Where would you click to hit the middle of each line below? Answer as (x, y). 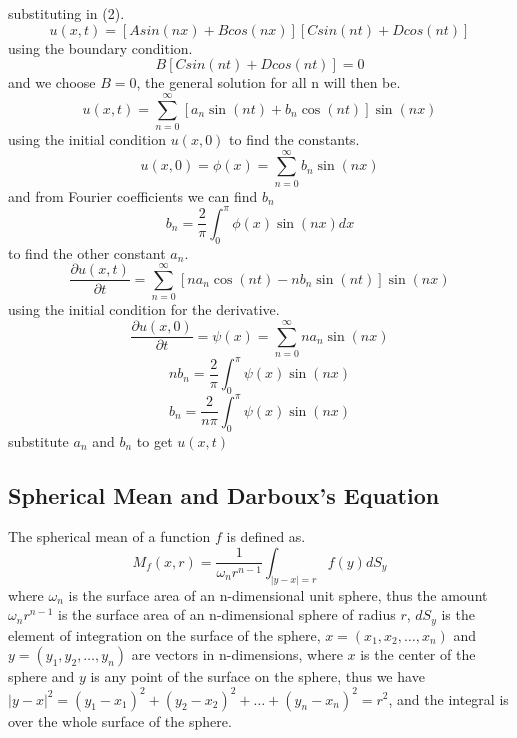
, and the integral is (448, 698)
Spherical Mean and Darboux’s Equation (224, 494)
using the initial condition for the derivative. (144, 309)
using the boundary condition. (100, 47)
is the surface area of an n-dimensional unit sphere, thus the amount (278, 594)
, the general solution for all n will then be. (268, 82)
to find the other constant (87, 252)
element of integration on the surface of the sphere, (164, 634)
